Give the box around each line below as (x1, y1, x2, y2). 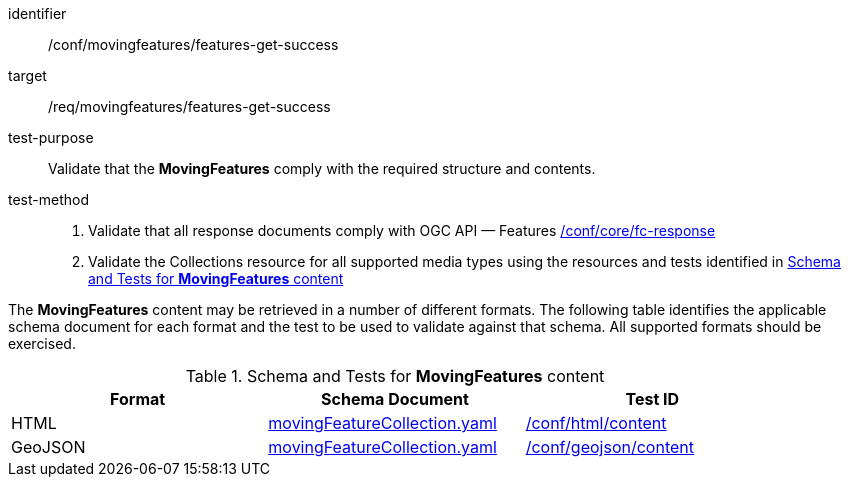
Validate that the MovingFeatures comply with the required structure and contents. (48, 160, 596, 177)
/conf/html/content (525, 413, 667, 433)
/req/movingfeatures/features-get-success (48, 98, 331, 115)
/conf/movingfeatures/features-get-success (48, 36, 339, 53)
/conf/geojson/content (525, 437, 694, 457)
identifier (8, 5, 67, 22)
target (8, 67, 47, 84)
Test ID (625, 389, 680, 409)
